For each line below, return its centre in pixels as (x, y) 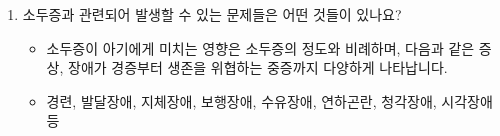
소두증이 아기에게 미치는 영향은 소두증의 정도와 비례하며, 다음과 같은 (260, 47)
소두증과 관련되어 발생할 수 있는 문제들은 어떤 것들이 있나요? (212, 14)
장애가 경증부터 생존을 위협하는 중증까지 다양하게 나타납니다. (258, 67)
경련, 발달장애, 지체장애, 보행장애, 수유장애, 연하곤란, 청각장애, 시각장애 (269, 100)
